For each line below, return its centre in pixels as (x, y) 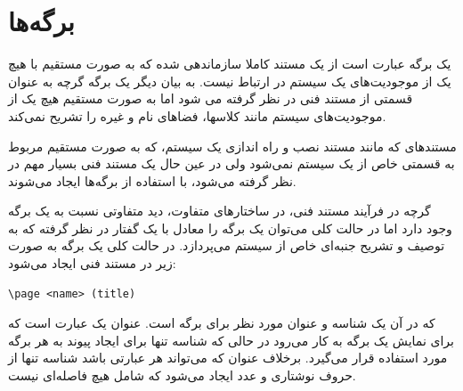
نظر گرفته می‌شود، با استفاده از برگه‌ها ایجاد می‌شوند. (152, 180)
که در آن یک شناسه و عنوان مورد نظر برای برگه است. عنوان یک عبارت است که (222, 323)
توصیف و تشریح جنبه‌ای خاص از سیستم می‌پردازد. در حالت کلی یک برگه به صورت (227, 245)
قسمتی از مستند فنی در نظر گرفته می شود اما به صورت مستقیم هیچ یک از (211, 98)
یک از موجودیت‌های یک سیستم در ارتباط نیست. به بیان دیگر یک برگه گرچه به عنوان (230, 81)
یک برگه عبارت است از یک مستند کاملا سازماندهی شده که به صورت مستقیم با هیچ (230, 64)
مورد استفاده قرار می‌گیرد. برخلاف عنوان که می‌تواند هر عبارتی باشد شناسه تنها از (228, 358)
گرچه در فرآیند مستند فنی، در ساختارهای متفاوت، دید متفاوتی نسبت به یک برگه (219, 211)
